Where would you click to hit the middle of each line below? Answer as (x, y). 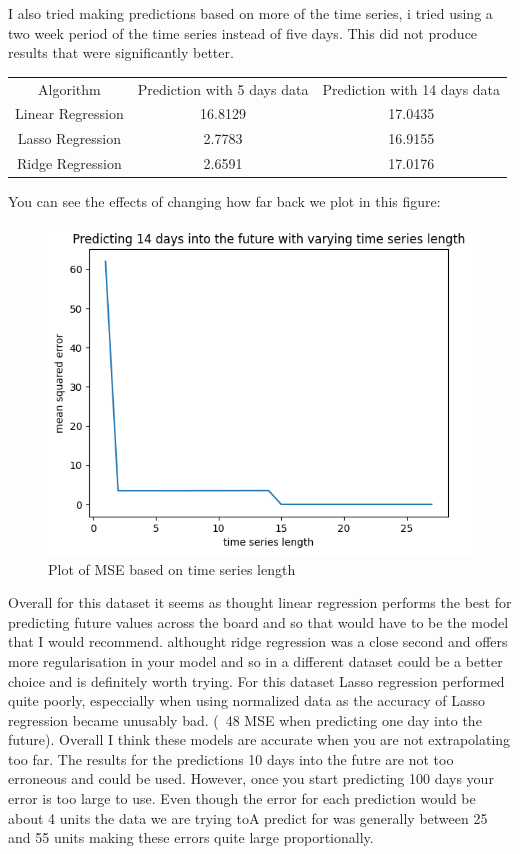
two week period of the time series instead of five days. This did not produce (243, 32)
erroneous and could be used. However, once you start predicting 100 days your (251, 778)
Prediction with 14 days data (411, 88)
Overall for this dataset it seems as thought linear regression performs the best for (260, 602)
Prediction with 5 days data (223, 88)
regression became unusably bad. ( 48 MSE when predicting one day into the (245, 719)
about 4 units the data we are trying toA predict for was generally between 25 (248, 817)
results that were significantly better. (121, 52)
